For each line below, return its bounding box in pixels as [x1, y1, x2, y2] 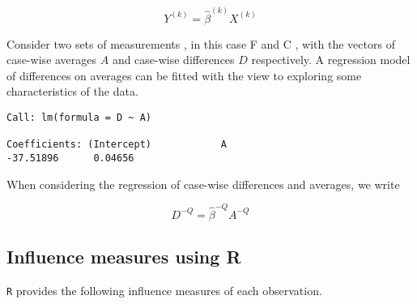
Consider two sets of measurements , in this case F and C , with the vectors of [6, 35, 395, 52]
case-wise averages [6, 51, 97, 68]
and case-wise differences [112, 51, 235, 68]
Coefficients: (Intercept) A [6, 139, 228, 151]
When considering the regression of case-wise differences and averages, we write [6, 175, 400, 192]
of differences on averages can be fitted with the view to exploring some [6, 66, 362, 83]
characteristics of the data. [6, 83, 138, 100]
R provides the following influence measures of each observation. [6, 282, 322, 299]
